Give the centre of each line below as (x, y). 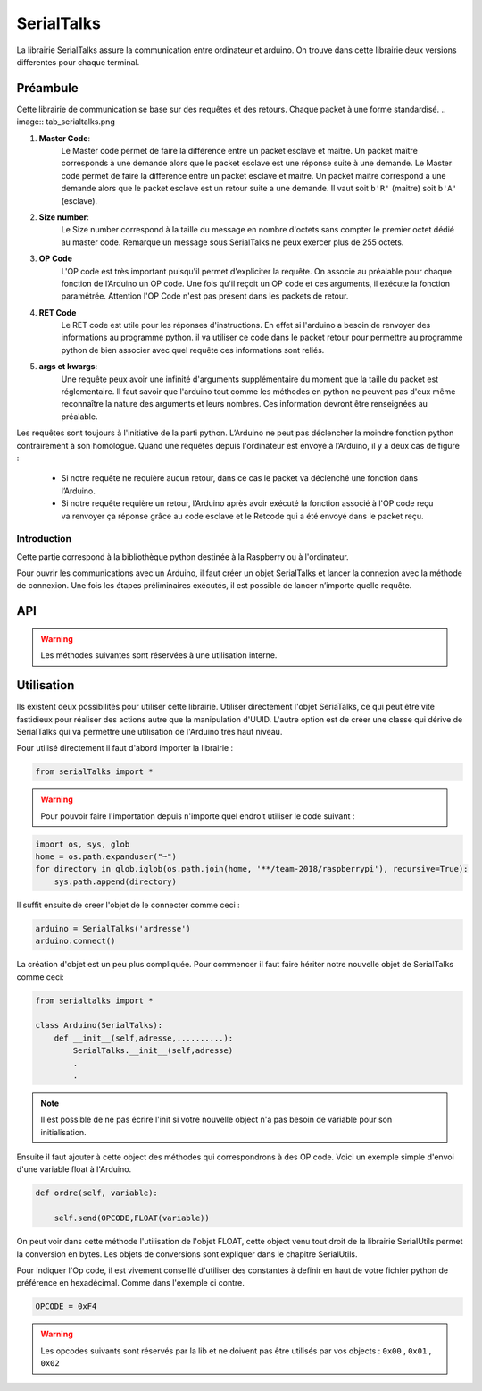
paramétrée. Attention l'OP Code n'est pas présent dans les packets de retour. (205, 296)
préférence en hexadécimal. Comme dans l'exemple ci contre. (131, 1283)
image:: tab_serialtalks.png (66, 122)
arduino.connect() (75, 941)
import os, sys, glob (83, 844)
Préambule (48, 88)
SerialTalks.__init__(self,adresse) (153, 1051)
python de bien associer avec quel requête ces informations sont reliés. (193, 350)
